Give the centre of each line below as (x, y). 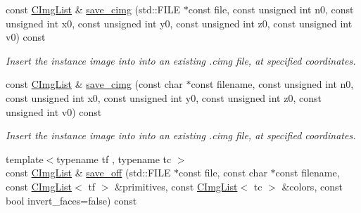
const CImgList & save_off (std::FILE (88, 173)
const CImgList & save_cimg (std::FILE (93, 9)
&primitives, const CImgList (176, 186)
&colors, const (312, 186)
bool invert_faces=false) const (71, 200)
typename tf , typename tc (114, 159)
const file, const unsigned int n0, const (271, 9)
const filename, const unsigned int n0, (272, 84)
